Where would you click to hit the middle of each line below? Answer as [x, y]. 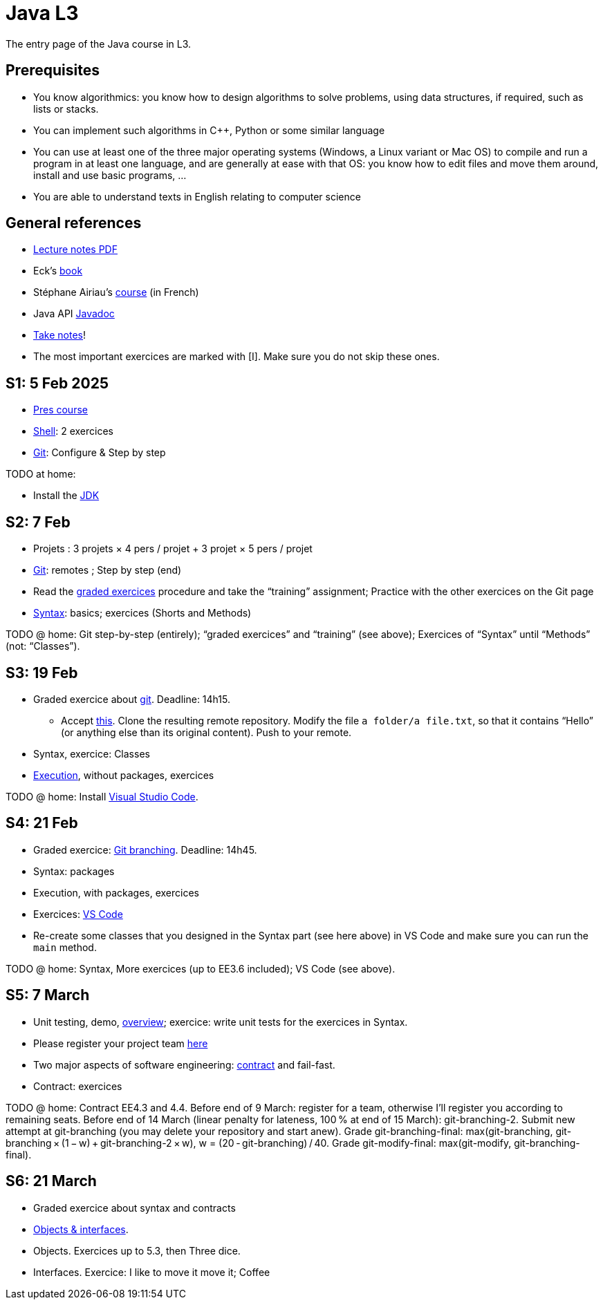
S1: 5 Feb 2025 [57, 383]
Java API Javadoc [74, 314]
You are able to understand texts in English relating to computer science [197, 196]
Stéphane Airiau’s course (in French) [116, 292]
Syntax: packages [74, 871]
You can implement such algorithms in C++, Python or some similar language [209, 130]
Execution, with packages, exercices [116, 892]
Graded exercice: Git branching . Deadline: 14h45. [145, 849]
